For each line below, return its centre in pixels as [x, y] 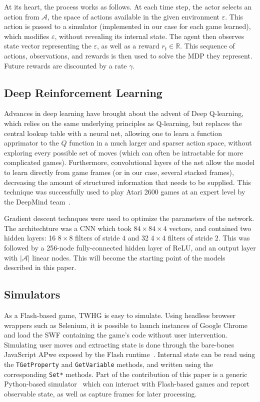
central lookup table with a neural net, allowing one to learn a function [113, 133]
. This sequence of [207, 46]
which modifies [27, 36]
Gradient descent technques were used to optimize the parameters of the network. [129, 218]
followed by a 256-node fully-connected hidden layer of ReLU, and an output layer [130, 248]
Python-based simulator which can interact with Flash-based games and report [127, 384]
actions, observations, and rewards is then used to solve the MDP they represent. [128, 55]
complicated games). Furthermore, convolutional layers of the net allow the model [129, 162]
